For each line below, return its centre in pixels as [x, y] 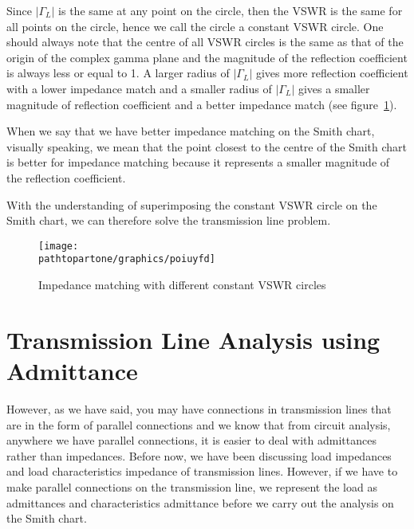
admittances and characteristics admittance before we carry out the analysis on [200, 502]
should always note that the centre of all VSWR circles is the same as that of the [205, 42]
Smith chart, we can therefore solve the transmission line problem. [169, 220]
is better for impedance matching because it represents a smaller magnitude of [198, 162]
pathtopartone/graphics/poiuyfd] [127, 259]
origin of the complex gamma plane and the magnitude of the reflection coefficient [207, 57]
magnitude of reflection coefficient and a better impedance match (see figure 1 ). [202, 104]
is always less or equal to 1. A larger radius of [118, 73]
